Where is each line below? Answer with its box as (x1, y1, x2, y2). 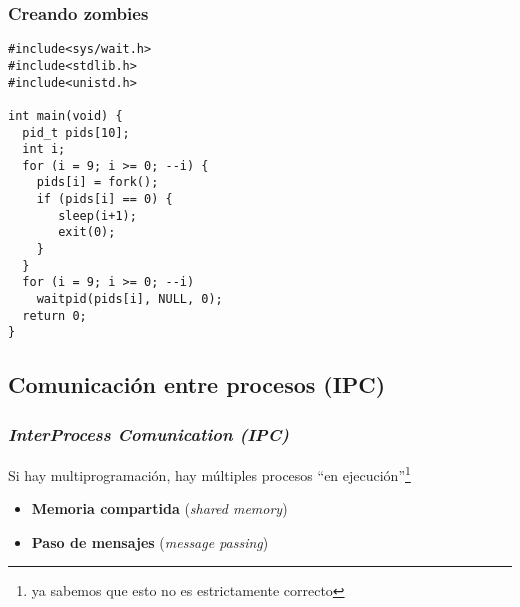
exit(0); (58, 225, 116, 240)
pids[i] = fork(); (36, 175, 159, 190)
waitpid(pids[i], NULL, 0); (36, 292, 223, 307)
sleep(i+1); (58, 208, 137, 223)
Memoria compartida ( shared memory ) (31, 498, 288, 519)
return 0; (22, 308, 87, 323)
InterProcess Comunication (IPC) (8, 421, 290, 446)
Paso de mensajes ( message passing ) (31, 531, 269, 552)
